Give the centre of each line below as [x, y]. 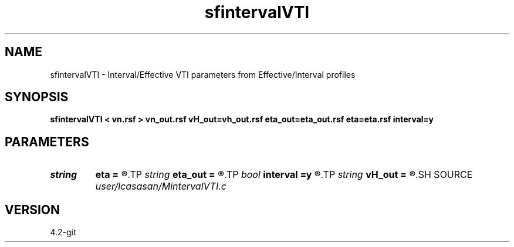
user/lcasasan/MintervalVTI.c [161, 186]
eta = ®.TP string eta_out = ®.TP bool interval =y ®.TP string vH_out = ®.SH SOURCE [284, 175]
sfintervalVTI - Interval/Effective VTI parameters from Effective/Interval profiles [203, 74]
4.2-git [63, 232]
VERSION [33, 210]
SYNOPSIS [37, 97]
